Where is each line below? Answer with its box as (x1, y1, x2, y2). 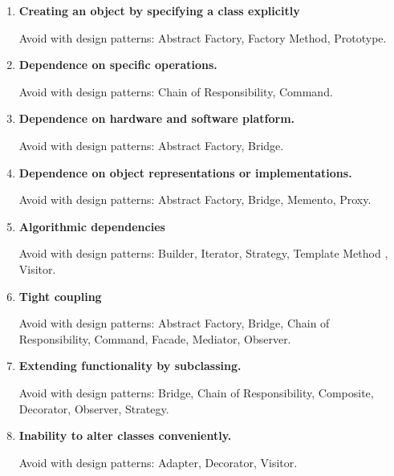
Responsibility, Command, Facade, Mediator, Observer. (18, 330, 291, 347)
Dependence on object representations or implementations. (18, 164, 352, 181)
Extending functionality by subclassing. (18, 357, 242, 374)
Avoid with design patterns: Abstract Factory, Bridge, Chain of (18, 315, 330, 332)
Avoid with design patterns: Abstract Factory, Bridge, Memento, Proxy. (18, 191, 372, 208)
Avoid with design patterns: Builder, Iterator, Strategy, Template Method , (18, 245, 388, 262)
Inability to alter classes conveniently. (18, 427, 232, 444)
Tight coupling (18, 287, 102, 304)
